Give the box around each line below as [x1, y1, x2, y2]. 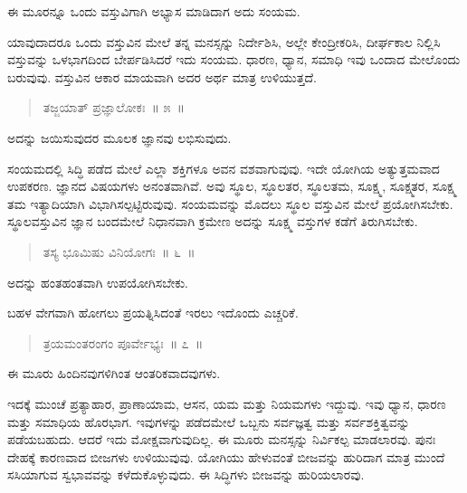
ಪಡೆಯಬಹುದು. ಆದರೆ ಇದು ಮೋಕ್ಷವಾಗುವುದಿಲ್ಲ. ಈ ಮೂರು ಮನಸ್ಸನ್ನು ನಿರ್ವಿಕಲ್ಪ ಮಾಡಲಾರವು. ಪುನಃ [7, 430, 436, 449]
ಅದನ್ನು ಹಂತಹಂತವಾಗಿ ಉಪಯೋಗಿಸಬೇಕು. [7, 272, 188, 291]
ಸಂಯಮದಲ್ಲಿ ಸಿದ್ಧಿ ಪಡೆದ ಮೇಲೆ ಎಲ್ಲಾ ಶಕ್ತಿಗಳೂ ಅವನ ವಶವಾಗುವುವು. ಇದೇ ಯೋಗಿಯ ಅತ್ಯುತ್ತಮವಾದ [7, 158, 440, 177]
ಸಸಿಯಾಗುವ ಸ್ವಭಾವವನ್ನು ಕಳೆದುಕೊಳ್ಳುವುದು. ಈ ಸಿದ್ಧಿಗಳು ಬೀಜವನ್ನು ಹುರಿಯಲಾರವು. [7, 465, 365, 484]
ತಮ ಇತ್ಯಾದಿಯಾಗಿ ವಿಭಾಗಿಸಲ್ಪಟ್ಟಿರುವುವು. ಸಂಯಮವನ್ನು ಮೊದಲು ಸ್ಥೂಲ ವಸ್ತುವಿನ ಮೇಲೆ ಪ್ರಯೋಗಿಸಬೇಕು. [7, 194, 453, 213]
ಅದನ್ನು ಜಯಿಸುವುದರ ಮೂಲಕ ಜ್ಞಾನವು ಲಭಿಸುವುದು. [7, 128, 232, 147]
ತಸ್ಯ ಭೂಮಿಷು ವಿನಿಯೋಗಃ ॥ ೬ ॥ [43, 242, 195, 261]
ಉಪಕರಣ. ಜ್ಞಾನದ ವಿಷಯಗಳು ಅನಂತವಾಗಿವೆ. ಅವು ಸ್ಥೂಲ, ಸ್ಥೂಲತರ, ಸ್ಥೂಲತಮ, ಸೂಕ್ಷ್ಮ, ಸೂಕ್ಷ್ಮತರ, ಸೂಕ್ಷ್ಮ [7, 176, 457, 195]
